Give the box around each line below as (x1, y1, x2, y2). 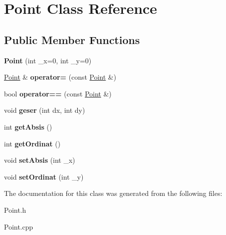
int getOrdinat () (4, 138, 60, 148)
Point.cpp (4, 221, 33, 232)
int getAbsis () (4, 121, 52, 132)
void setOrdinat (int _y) (4, 171, 84, 182)
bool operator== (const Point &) (4, 88, 112, 98)
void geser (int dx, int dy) (4, 105, 85, 115)
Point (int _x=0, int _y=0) (4, 55, 92, 65)
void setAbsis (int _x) (4, 155, 75, 165)
